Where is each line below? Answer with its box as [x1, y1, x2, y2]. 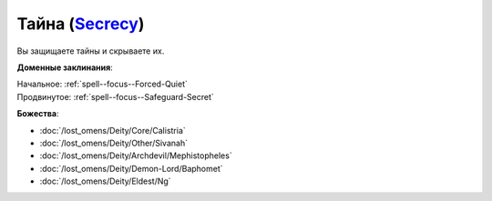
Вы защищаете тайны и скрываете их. [16, 45, 165, 56]
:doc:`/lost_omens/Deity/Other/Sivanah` [39, 137, 189, 148]
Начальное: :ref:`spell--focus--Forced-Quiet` [16, 78, 189, 90]
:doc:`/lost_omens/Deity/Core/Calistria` [39, 125, 186, 136]
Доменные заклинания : [16, 62, 113, 73]
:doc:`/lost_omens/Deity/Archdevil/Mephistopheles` [39, 150, 232, 161]
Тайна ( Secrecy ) [16, 14, 145, 34]
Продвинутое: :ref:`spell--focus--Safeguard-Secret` [16, 91, 214, 102]
